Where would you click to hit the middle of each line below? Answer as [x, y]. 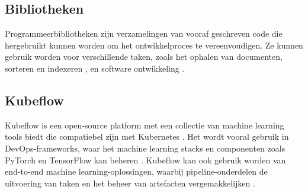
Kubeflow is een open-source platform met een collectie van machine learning [145, 125]
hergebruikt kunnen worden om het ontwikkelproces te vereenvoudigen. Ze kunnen [154, 45]
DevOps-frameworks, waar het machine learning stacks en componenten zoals [145, 148]
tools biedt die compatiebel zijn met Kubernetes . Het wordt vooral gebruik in [147, 136]
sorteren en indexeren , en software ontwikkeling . [95, 68]
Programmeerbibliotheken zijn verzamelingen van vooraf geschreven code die [144, 33]
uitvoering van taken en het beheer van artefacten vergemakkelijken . [130, 183]
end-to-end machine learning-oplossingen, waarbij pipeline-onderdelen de [136, 171]
